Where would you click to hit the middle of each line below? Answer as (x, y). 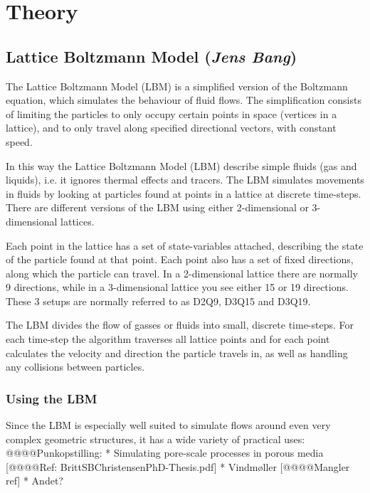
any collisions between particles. (75, 367)
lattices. (78, 221)
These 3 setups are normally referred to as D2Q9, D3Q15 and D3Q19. (158, 301)
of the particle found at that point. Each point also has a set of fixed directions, (180, 259)
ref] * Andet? (35, 481)
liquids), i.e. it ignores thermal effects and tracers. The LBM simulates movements (185, 180)
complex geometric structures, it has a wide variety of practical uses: (155, 439)
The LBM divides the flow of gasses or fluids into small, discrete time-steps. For (180, 325)
